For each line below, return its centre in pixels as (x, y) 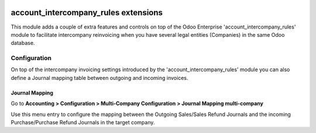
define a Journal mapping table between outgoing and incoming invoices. (99, 78)
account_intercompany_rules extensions (87, 13)
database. (23, 43)
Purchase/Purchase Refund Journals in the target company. (83, 122)
